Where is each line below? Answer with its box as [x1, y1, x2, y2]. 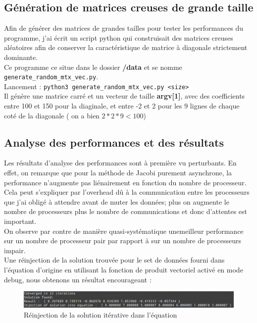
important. [4, 216, 37, 226]
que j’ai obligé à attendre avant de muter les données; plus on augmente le [4, 196, 229, 207]
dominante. [4, 52, 38, 62]
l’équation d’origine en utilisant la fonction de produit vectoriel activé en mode [4, 265, 243, 274]
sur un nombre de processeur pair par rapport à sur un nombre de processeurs [4, 235, 241, 246]
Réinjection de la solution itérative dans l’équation [24, 309, 177, 320]
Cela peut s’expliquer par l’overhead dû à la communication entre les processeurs [4, 187, 250, 197]
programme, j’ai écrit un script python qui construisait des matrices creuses [4, 32, 233, 43]
